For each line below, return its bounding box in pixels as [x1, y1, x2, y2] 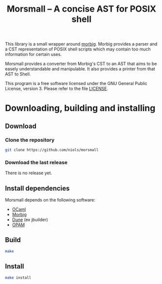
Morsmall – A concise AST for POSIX [6, 3, 157, 15]
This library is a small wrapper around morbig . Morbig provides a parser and [5, 41, 158, 47]
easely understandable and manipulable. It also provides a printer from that [5, 66, 155, 72]
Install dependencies [5, 184, 70, 192]
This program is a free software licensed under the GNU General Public [5, 81, 147, 86]
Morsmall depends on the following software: [5, 197, 96, 203]
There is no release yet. [5, 170, 52, 176]
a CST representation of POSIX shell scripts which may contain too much [5, 46, 151, 52]
